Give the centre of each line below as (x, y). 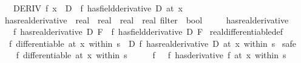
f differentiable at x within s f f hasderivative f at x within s (151, 55)
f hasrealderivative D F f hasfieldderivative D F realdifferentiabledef (148, 31)
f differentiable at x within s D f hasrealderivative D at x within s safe (152, 43)
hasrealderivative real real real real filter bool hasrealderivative (147, 19)
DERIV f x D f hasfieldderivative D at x (98, 8)
